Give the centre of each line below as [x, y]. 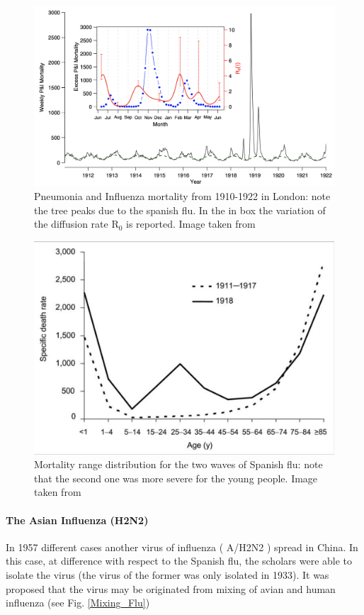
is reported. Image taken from [191, 224]
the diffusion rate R [76, 224]
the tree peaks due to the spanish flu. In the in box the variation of [180, 210]
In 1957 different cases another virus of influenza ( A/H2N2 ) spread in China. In [182, 547]
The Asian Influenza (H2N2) [77, 520]
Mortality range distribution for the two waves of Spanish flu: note [178, 464]
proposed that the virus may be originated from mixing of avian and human [171, 588]
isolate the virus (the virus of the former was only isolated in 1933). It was [167, 574]
